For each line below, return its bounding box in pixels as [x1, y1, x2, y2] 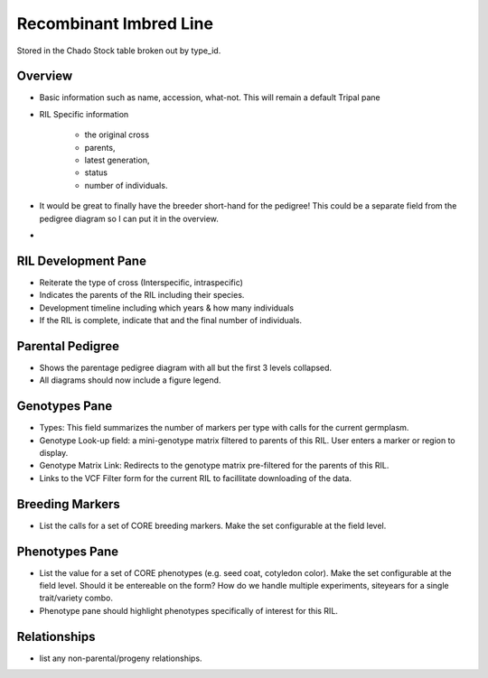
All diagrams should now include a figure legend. [39, 375, 221, 385]
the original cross [84, 129, 149, 140]
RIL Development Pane [16, 253, 146, 268]
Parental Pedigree [16, 339, 120, 354]
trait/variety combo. [39, 592, 113, 604]
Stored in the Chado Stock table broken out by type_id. [16, 45, 221, 56]
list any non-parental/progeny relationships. [39, 653, 202, 664]
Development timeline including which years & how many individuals [39, 302, 294, 313]
